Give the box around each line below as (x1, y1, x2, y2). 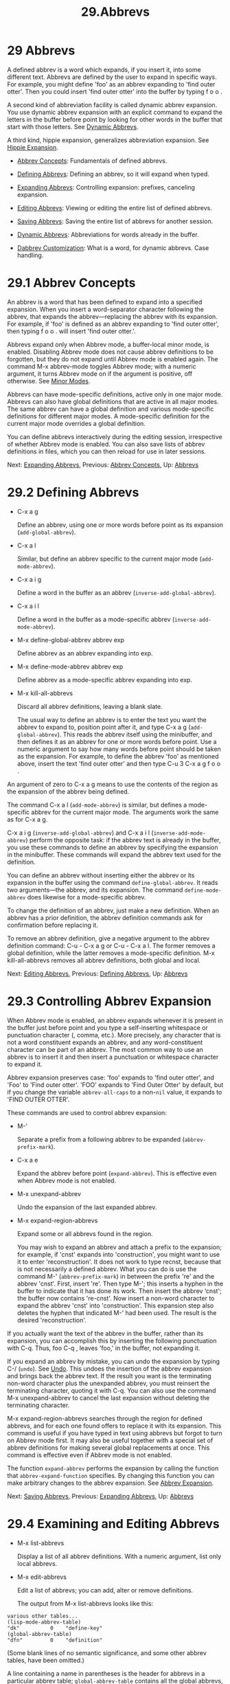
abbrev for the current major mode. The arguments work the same (31, 808, 219, 816)
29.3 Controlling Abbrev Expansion (7, 993, 211, 1009)
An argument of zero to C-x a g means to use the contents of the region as (7, 780, 218, 788)
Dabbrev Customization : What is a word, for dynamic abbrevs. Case (16, 243, 209, 251)
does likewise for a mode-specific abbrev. (27, 892, 146, 901)
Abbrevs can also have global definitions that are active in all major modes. (7, 397, 219, 405)
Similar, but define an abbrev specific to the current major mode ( (16, 554, 203, 563)
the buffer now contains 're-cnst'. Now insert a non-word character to (16, 1294, 215, 1302)
